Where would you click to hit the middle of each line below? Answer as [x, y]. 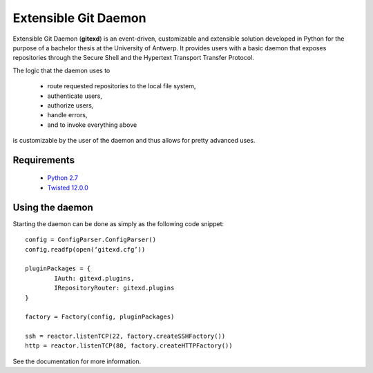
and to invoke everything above [92, 125]
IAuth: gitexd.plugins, [94, 278]
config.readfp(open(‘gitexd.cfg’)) [85, 249]
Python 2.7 [63, 178]
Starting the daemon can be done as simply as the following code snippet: [118, 223]
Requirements [44, 160]
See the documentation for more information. [77, 361]
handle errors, [67, 115]
